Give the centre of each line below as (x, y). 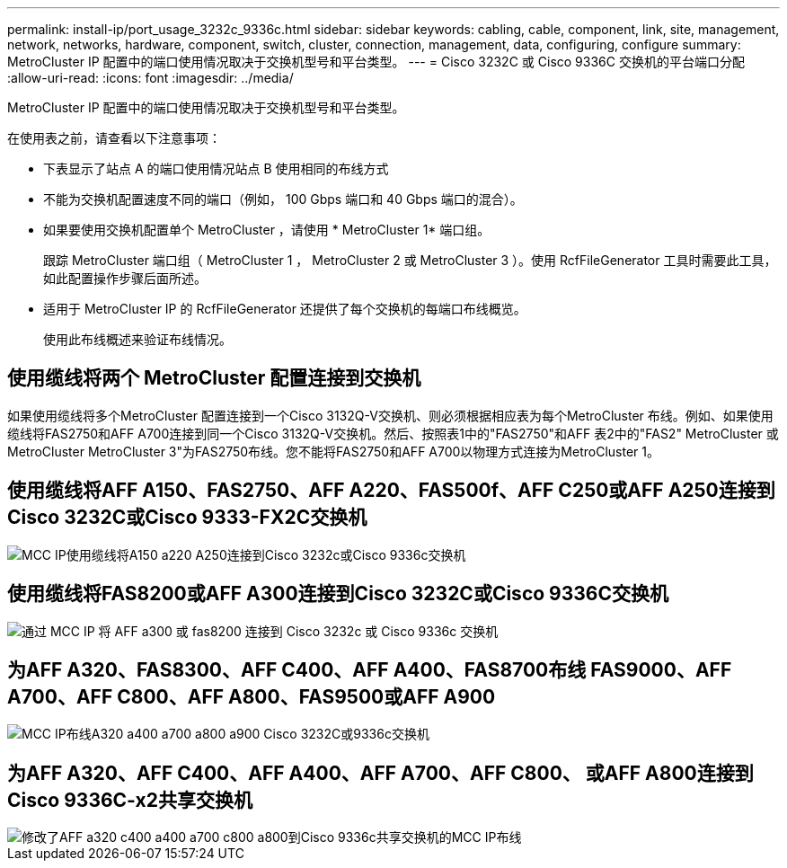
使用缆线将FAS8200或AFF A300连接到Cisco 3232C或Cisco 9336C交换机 (338, 594)
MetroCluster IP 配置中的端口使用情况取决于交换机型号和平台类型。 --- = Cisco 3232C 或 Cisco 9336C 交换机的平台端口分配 (376, 62)
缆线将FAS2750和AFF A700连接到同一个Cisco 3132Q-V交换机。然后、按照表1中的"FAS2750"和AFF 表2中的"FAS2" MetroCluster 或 (393, 433)
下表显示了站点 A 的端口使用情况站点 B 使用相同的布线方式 (216, 168)
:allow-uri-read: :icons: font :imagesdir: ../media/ (150, 78)
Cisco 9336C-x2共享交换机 (130, 800)
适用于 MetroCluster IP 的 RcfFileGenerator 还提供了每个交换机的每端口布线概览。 (285, 309)
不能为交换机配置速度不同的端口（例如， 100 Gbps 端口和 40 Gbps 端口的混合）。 (283, 199)
